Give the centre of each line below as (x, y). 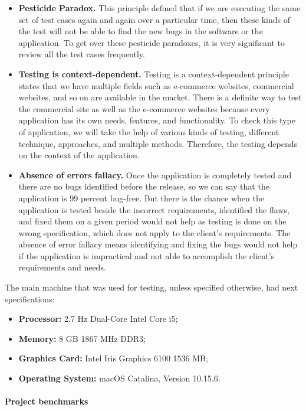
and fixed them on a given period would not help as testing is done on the (152, 221)
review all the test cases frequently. (82, 54)
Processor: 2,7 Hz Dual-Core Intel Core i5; (98, 319)
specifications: (30, 299)
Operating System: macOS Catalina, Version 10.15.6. (119, 378)
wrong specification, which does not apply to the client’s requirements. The (154, 232)
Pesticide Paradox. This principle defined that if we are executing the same (159, 8)
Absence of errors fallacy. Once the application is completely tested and (155, 174)
